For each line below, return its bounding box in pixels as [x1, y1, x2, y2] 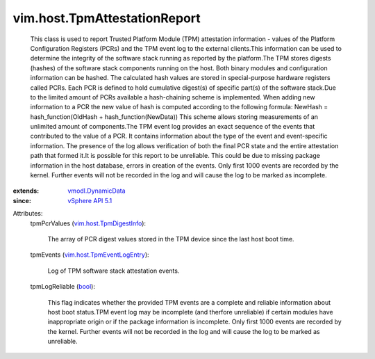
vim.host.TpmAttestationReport [12, 10, 201, 26]
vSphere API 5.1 [67, 196, 112, 205]
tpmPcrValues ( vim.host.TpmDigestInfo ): [30, 219, 146, 228]
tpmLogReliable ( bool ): [30, 282, 95, 291]
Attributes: [12, 209, 43, 218]
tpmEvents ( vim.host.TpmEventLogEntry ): [30, 250, 149, 259]
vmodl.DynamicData [67, 186, 126, 195]
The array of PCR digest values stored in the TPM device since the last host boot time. [47, 234, 294, 243]
